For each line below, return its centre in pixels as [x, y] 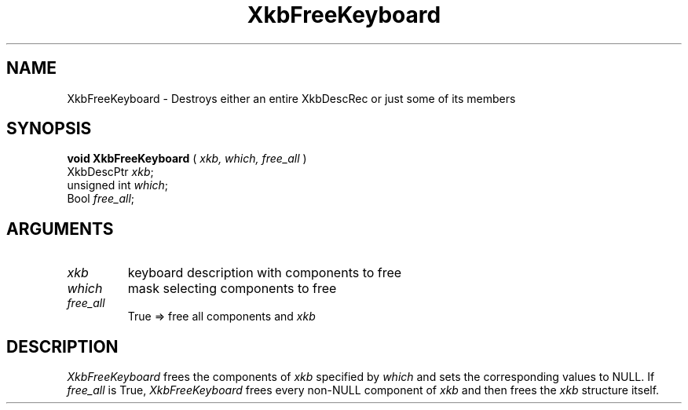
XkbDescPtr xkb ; [110, 172]
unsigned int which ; [118, 185]
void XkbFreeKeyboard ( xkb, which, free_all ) [187, 159]
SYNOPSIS [49, 129]
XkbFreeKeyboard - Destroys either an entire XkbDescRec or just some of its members [291, 98]
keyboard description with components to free [265, 273]
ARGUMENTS [60, 229]
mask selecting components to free [232, 289]
